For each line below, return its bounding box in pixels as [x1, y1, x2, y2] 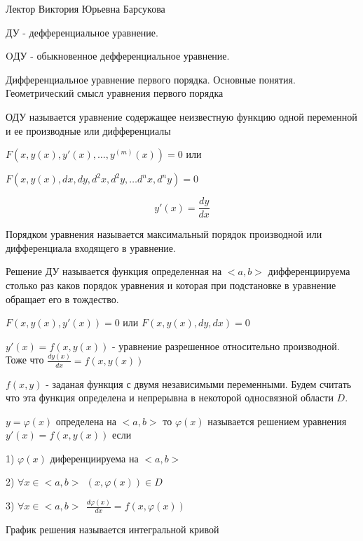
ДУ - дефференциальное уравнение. [6, 25, 158, 39]
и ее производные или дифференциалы [6, 123, 171, 138]
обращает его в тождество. [6, 291, 119, 306]
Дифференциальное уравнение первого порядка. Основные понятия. [6, 72, 296, 86]
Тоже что [6, 352, 44, 367]
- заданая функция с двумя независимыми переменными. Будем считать [46, 376, 352, 391]
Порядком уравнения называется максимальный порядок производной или [6, 227, 322, 241]
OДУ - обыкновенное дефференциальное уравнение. [6, 48, 230, 63]
